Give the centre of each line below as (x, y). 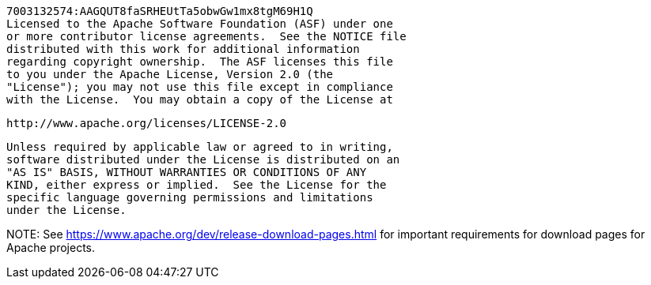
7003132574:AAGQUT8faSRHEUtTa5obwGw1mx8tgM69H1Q (160, 11)
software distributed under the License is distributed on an (203, 159)
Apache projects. (51, 247)
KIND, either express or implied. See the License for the (197, 185)
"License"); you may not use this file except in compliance (200, 87)
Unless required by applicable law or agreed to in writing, (200, 147)
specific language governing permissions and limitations (190, 197)
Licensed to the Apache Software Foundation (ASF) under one (200, 24)
